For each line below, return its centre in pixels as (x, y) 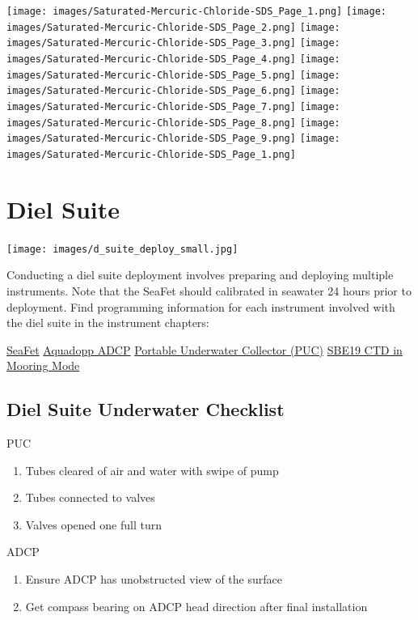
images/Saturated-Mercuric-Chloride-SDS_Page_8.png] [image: (173, 123)
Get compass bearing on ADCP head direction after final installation (196, 606)
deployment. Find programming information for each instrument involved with (201, 306)
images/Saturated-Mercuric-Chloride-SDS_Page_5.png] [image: (173, 75)
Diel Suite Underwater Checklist (146, 409)
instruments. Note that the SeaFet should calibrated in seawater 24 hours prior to (209, 290)
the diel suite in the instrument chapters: (108, 323)
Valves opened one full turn (93, 524)
